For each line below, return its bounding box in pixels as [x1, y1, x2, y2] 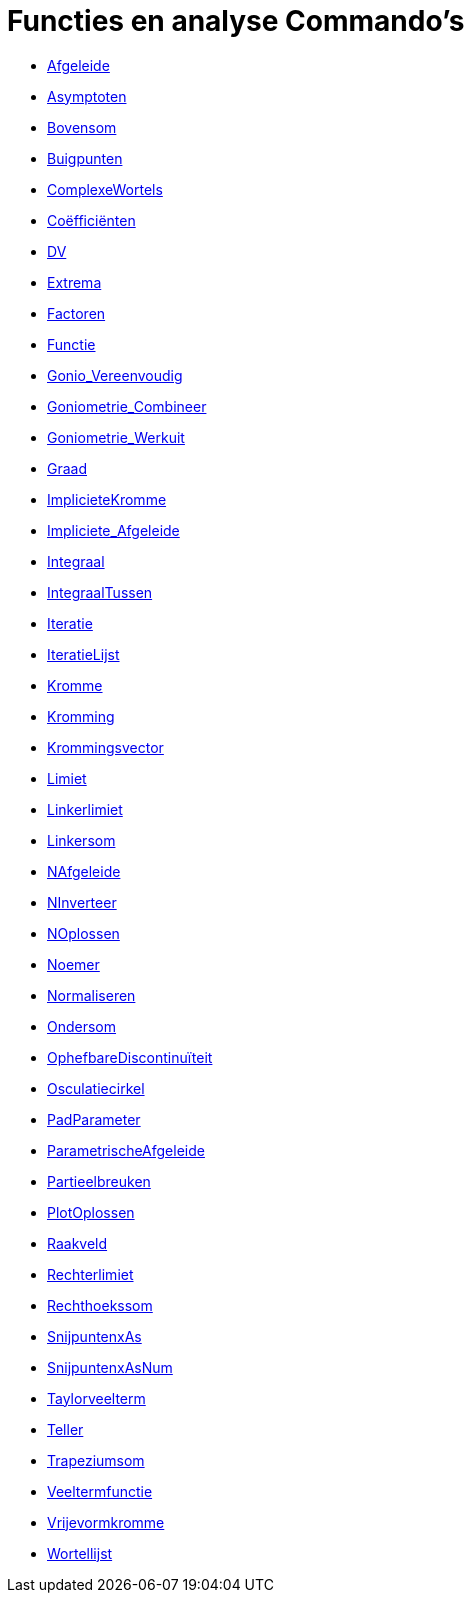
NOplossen [47, 924, 120, 942]
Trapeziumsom [47, 1451, 145, 1469]
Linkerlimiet [47, 800, 123, 818]
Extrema [47, 273, 102, 291]
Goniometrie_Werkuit [47, 428, 185, 446]
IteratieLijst [47, 645, 120, 663]
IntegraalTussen [47, 583, 153, 601]
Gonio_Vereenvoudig [47, 366, 183, 384]
